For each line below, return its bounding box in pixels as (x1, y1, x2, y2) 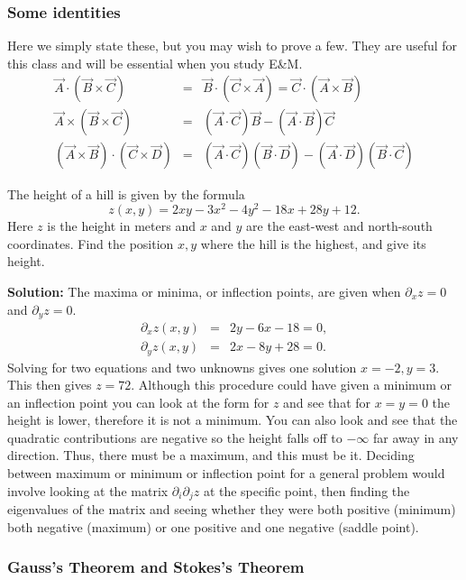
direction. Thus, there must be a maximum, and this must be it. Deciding (7, 446, 415, 465)
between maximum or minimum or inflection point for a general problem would (7, 464, 445, 483)
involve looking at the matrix (7, 481, 169, 500)
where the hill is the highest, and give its (200, 234, 426, 253)
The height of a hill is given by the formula (7, 184, 245, 203)
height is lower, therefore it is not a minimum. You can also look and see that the (7, 410, 458, 429)
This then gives (7, 375, 92, 394)
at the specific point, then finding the (203, 481, 410, 500)
